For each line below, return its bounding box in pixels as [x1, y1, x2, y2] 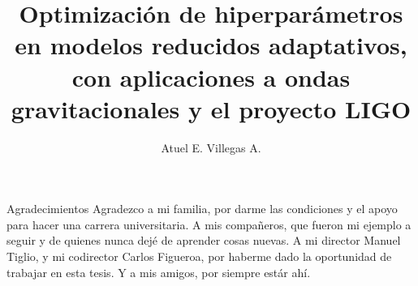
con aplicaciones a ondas [71, 60, 351, 93]
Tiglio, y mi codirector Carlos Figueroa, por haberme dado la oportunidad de [6, 248, 392, 265]
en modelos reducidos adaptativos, [15, 28, 407, 62]
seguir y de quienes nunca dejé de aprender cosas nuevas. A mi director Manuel [6, 232, 401, 249]
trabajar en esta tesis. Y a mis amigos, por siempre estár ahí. [6, 263, 311, 280]
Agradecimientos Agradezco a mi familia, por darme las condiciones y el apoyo [6, 200, 398, 217]
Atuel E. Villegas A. [161, 139, 261, 156]
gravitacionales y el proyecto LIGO [11, 92, 412, 125]
